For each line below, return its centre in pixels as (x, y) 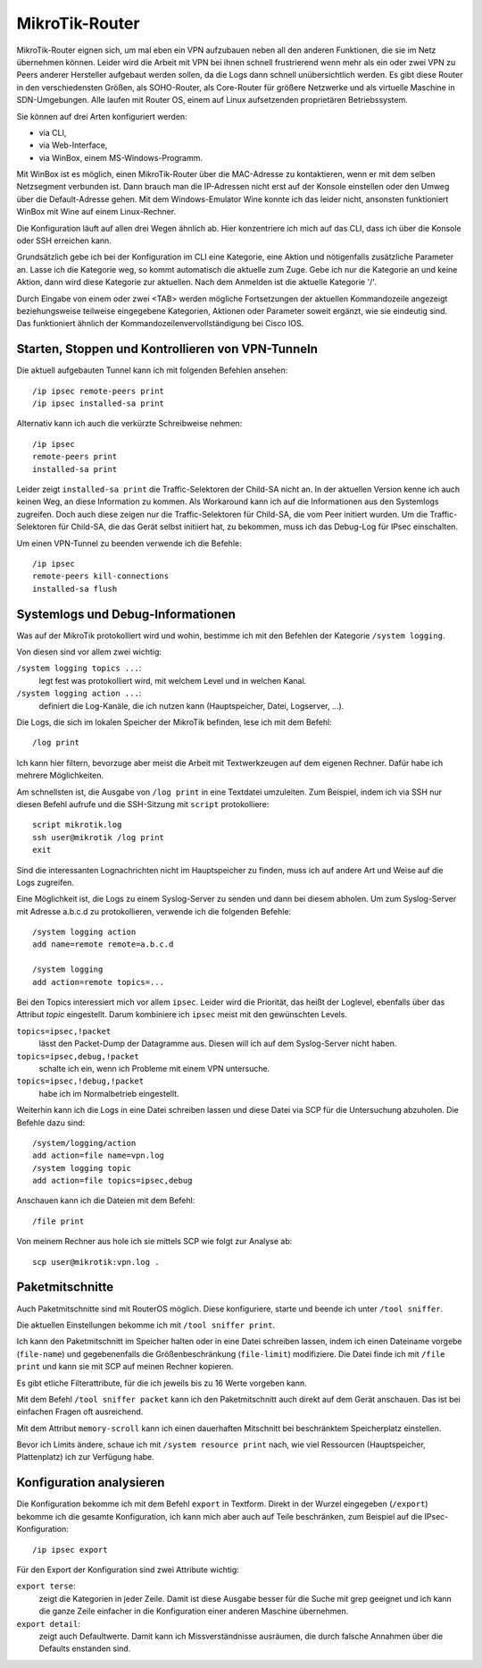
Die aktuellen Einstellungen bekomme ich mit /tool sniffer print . (146, 1325)
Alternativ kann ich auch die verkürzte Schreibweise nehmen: (129, 424)
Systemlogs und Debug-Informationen (126, 614)
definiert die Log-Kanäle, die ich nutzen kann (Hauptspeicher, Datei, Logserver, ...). (191, 705)
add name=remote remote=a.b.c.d (103, 944)
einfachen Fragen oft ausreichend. (80, 1411)
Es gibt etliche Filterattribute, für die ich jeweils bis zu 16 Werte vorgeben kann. (162, 1383)
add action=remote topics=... (99, 982)
